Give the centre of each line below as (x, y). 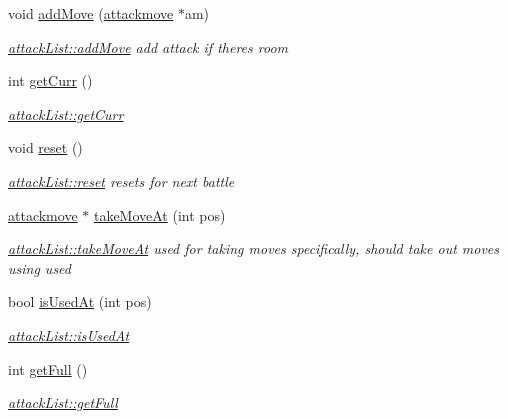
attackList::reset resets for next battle (121, 180)
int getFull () (48, 368)
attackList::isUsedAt (69, 334)
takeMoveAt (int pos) (159, 214)
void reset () (45, 147)
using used (39, 267)
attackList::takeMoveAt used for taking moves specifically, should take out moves (254, 248)
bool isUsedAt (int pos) (80, 301)
